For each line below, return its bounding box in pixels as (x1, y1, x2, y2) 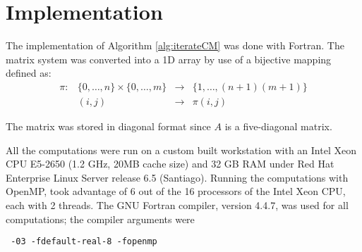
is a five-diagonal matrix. (224, 118, 332, 133)
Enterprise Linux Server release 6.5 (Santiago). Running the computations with (6, 170, 349, 184)
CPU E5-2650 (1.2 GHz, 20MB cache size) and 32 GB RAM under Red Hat (6, 156, 334, 171)
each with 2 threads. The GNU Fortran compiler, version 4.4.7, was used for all (6, 197, 349, 212)
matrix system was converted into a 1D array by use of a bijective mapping (6, 51, 332, 66)
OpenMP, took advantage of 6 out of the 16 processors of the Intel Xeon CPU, (6, 184, 346, 199)
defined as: (6, 65, 52, 80)
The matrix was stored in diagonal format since (6, 118, 211, 133)
